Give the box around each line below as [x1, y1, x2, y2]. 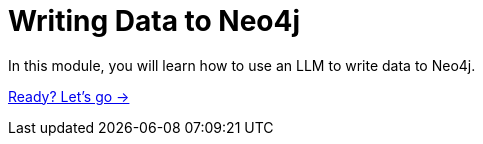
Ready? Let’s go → [8, 87, 130, 105]
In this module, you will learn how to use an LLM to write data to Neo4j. [8, 56, 476, 74]
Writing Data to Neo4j [8, 4, 301, 38]
